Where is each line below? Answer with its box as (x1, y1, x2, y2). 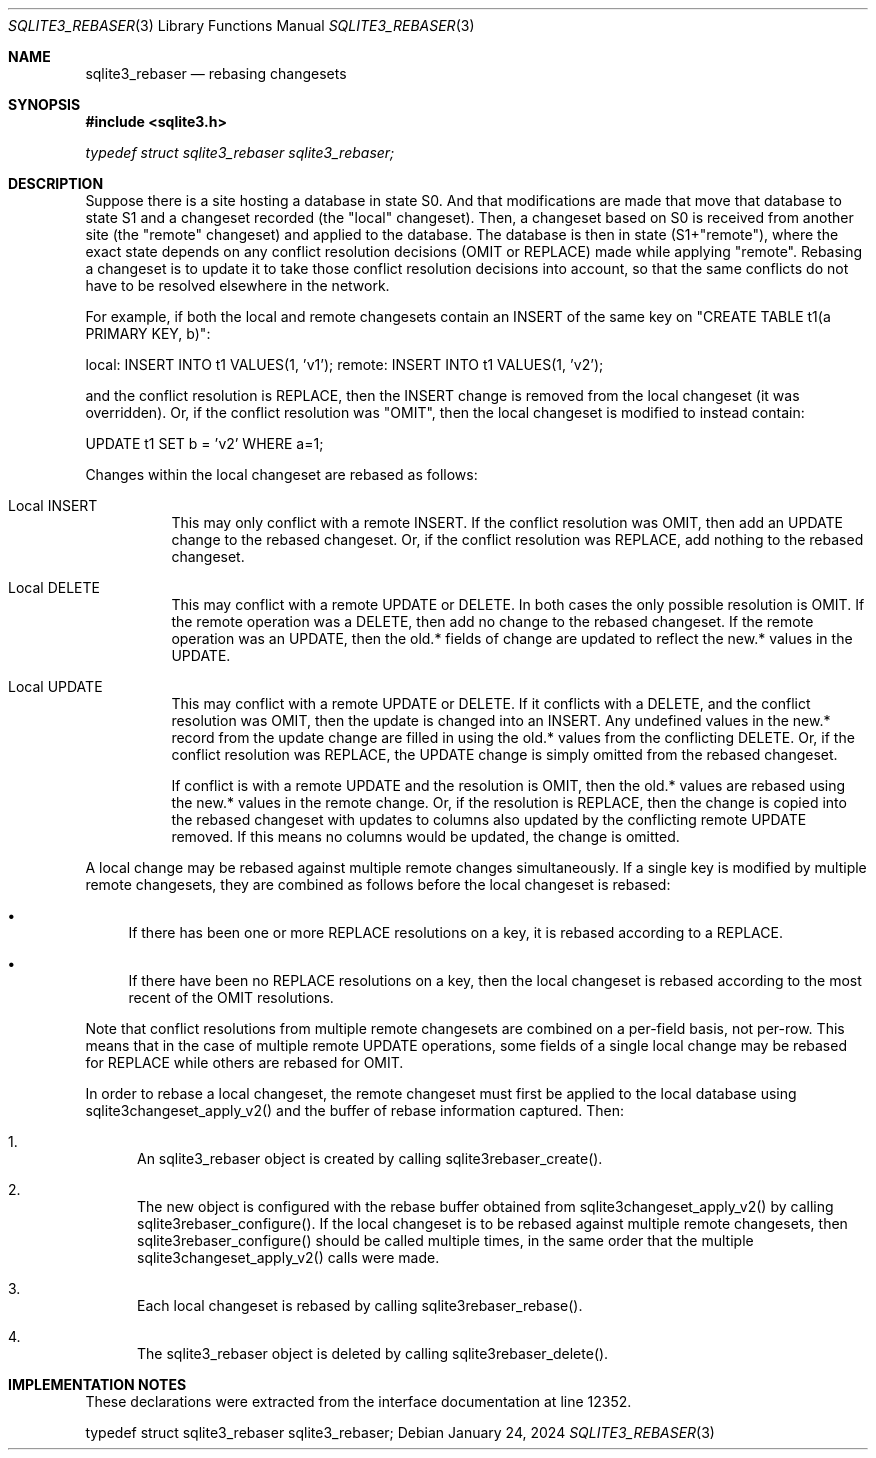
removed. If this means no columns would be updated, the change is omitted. (171, 828, 680, 845)
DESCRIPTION (8, 175, 104, 192)
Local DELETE (8, 579, 100, 596)
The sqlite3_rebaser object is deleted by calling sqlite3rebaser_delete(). (137, 1345, 609, 1362)
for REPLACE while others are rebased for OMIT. (85, 1054, 404, 1071)
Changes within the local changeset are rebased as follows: (85, 466, 478, 483)
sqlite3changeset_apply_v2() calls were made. (137, 1249, 440, 1266)
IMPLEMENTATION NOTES (8, 1376, 187, 1393)
